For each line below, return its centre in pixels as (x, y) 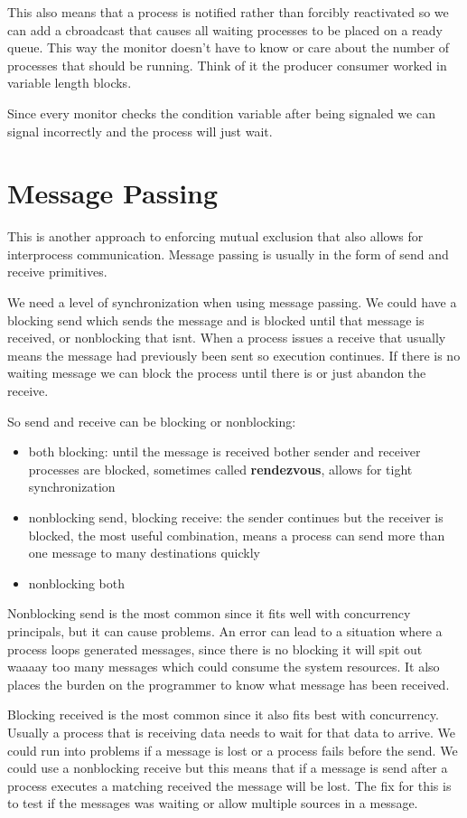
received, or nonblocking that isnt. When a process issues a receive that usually (227, 338)
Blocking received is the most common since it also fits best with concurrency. (223, 715)
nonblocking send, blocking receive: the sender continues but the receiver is (236, 517)
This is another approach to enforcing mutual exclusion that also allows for (215, 236)
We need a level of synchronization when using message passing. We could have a (232, 302)
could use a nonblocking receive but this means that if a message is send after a (228, 768)
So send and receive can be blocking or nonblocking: (152, 421)
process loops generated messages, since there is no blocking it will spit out (215, 649)
